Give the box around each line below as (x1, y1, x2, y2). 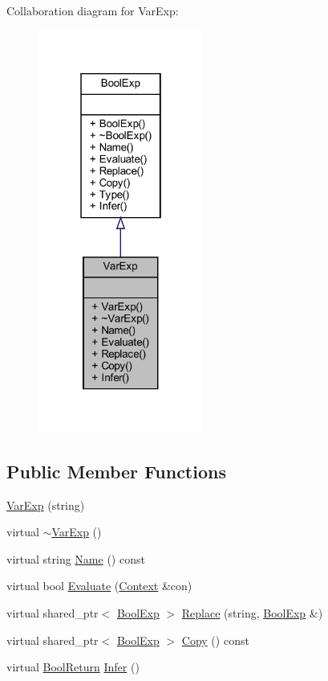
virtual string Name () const (6, 550, 145, 567)
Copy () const (181, 631, 249, 648)
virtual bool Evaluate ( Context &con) (6, 577, 192, 594)
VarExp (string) (6, 496, 85, 513)
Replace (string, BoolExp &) (181, 604, 323, 621)
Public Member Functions (6, 458, 226, 483)
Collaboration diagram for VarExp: (6, 2, 179, 18)
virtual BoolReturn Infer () (6, 658, 140, 675)
